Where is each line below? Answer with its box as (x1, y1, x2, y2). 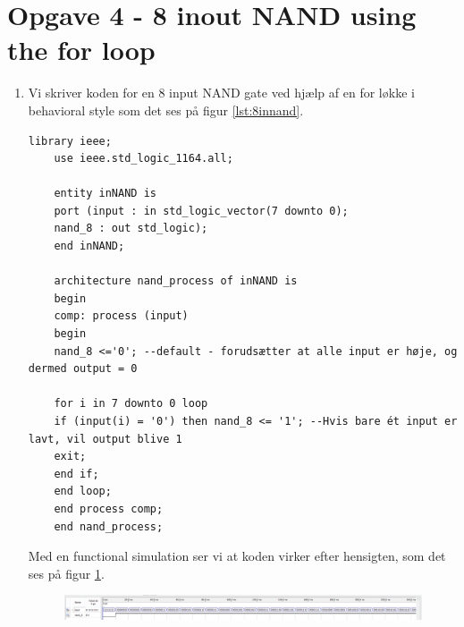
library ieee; (28, 134, 112, 148)
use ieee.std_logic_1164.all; (54, 152, 233, 165)
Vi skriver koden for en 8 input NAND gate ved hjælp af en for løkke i (28, 83, 415, 102)
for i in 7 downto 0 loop (54, 397, 208, 411)
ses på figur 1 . (28, 563, 105, 582)
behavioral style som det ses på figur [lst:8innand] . (28, 100, 304, 119)
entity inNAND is (54, 187, 156, 200)
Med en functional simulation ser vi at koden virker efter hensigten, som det (28, 547, 446, 565)
